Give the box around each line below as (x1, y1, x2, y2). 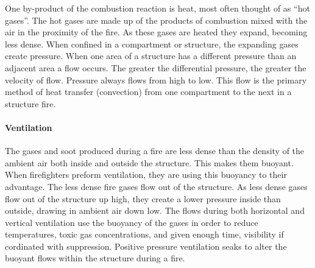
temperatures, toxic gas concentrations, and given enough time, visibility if (5, 228, 284, 241)
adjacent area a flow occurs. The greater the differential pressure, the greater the (5, 61, 306, 74)
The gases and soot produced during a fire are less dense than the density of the (5, 144, 305, 157)
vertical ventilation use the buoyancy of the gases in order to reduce (5, 216, 258, 228)
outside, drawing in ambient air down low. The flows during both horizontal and (5, 204, 305, 217)
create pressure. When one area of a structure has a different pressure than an (5, 49, 297, 62)
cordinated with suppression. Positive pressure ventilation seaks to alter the (5, 239, 287, 252)
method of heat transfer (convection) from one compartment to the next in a (5, 85, 292, 98)
